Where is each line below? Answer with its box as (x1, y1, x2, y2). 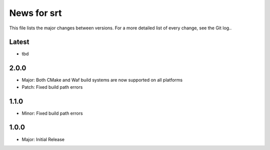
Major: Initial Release (21, 136, 65, 142)
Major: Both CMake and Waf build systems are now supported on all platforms (21, 77, 182, 83)
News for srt (9, 7, 62, 18)
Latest (9, 38, 29, 46)
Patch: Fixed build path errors (21, 84, 83, 90)
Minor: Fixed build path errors (21, 110, 83, 116)
